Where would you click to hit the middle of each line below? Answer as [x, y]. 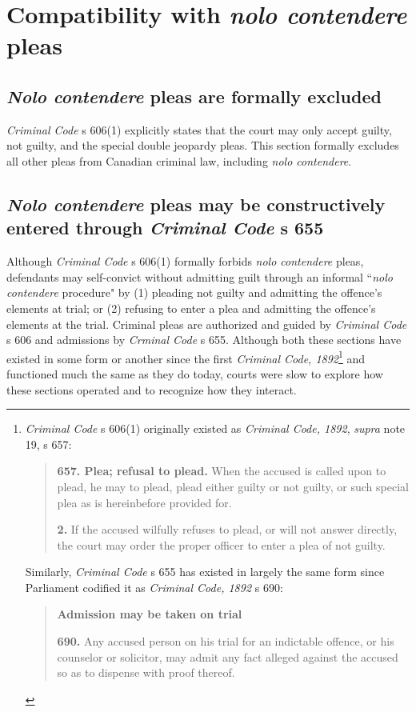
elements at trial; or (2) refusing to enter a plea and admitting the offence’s [191, 308]
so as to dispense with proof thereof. [146, 672]
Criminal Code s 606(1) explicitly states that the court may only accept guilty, [199, 129]
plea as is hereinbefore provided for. [144, 502]
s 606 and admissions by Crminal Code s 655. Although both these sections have [204, 340]
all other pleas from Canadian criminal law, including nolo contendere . [179, 160]
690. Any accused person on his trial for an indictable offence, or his [226, 641]
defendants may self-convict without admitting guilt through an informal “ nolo [200, 276]
